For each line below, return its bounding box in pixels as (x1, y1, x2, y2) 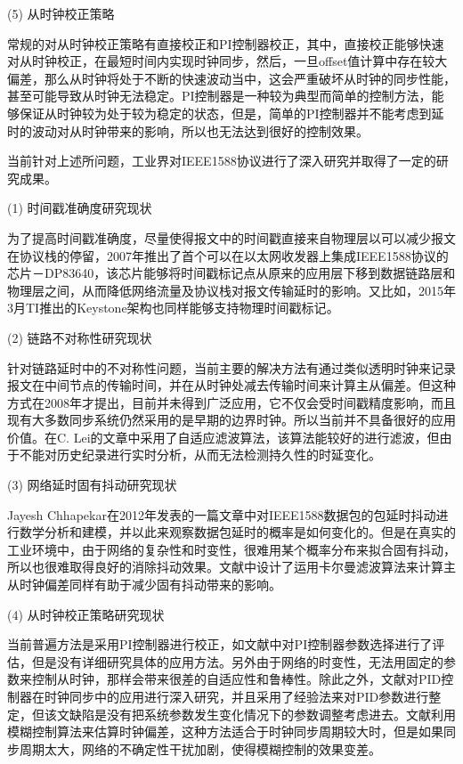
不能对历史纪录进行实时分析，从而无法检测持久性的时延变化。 (19, 445, 381, 464)
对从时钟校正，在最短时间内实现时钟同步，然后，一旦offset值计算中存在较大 (7, 52, 448, 70)
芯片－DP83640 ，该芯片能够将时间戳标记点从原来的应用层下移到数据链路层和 (7, 264, 456, 282)
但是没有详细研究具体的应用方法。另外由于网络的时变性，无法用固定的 (31, 652, 443, 671)
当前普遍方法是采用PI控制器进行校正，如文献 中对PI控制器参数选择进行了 (7, 635, 433, 654)
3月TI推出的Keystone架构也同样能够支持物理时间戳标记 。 (7, 298, 339, 317)
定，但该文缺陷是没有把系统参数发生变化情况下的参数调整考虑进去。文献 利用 (7, 704, 456, 723)
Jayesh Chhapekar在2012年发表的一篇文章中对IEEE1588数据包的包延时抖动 (7, 505, 436, 524)
